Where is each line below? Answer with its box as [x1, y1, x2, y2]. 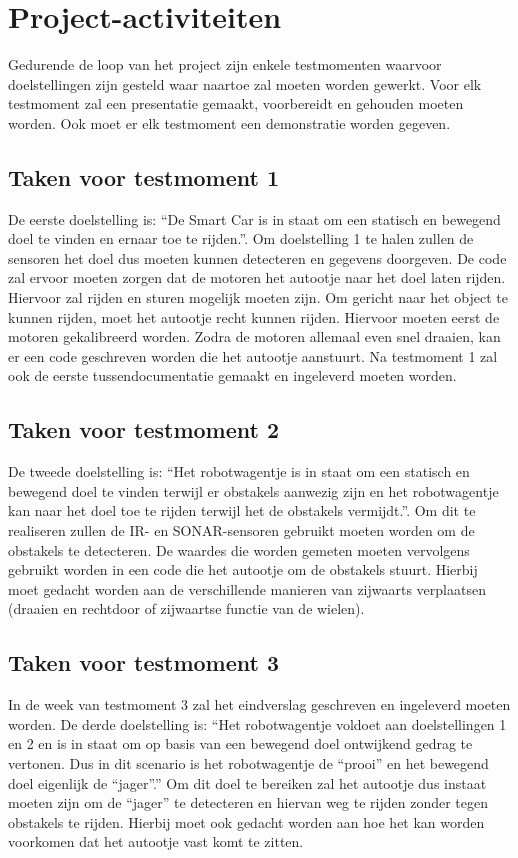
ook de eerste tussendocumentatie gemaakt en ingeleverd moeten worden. [8, 365, 457, 386]
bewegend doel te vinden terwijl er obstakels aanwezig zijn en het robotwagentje [8, 480, 499, 501]
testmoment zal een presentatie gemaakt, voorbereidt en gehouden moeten [8, 93, 464, 114]
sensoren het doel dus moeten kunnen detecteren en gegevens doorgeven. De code [8, 247, 507, 268]
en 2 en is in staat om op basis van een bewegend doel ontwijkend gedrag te [8, 733, 473, 754]
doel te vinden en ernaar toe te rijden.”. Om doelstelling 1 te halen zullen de [8, 228, 474, 249]
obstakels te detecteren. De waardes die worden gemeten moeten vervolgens [8, 539, 470, 560]
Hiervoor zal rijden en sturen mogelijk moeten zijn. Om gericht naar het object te [8, 287, 509, 308]
